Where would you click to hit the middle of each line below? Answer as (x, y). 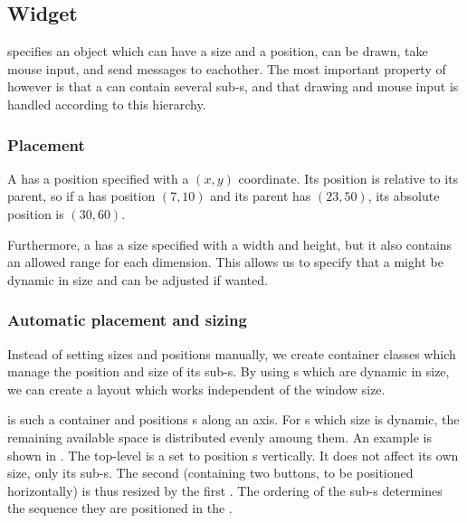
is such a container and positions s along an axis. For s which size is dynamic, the (233, 419)
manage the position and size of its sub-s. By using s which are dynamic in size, (229, 371)
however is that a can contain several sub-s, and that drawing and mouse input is (233, 86)
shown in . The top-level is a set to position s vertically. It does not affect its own (233, 455)
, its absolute (404, 196)
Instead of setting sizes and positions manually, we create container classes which (232, 353)
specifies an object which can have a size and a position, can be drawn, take (218, 51)
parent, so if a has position (81, 196)
